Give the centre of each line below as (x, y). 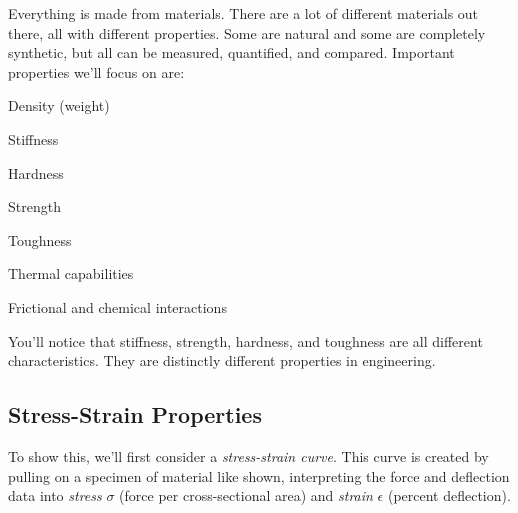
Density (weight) (59, 105)
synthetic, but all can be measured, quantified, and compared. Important (231, 52)
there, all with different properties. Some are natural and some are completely (247, 32)
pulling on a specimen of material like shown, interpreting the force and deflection (259, 475)
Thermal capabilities (71, 273)
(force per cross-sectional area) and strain (246, 495)
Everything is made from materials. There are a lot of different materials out (243, 13)
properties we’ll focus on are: (96, 71)
